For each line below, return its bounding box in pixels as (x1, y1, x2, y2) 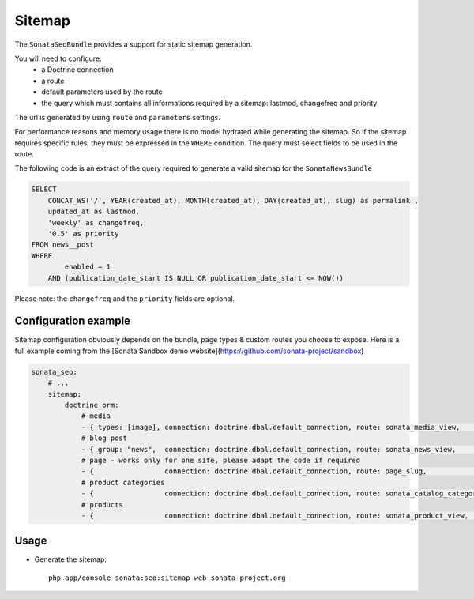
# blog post (81, 434, 128, 443)
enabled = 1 (64, 262, 111, 272)
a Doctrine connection (41, 65, 114, 74)
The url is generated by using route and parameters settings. (14, 112, 220, 122)
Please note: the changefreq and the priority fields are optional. (14, 293, 235, 303)
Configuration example (14, 315, 130, 328)
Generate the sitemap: (34, 555, 107, 564)
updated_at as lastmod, (47, 207, 140, 217)
